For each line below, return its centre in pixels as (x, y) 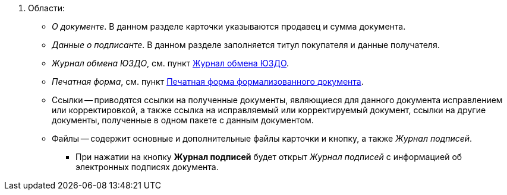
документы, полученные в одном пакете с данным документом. (183, 120)
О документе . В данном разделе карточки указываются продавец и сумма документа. (229, 26)
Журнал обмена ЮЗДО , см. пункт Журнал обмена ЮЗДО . (171, 63)
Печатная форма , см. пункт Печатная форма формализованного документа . (208, 81)
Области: (46, 8)
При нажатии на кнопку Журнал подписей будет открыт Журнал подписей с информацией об (269, 157)
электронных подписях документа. (147, 167)
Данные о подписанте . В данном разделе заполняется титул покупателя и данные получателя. (246, 45)
